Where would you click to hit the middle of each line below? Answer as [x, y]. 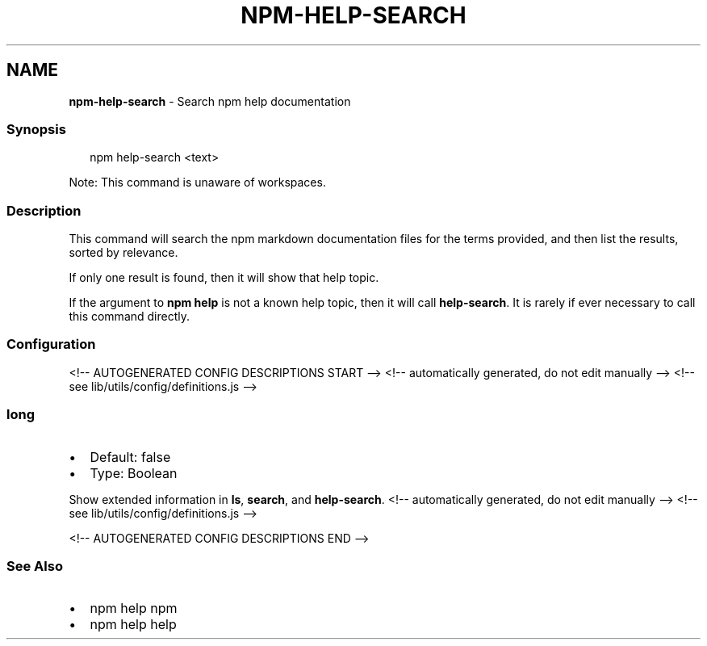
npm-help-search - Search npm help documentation [210, 101]
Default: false [130, 457]
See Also [35, 566]
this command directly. [130, 317]
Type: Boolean [134, 473]
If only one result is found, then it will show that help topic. [224, 278]
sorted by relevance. [123, 253]
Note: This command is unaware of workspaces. [197, 182]
